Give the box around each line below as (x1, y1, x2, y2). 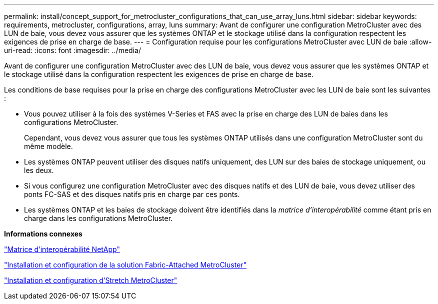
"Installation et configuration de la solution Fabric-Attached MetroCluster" (4, 260, 247, 269)
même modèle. (24, 142, 73, 150)
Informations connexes (4, 229, 82, 238)
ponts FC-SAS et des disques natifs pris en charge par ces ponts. (24, 190, 240, 198)
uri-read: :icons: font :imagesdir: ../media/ (4, 46, 141, 54)
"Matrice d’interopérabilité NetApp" (4, 245, 120, 253)
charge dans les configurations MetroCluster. (24, 214, 173, 222)
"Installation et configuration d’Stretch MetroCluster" (4, 276, 177, 284)
